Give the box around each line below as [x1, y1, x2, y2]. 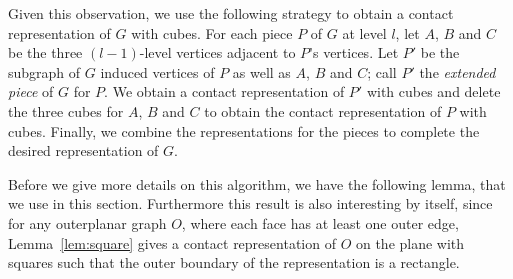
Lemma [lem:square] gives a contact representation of [8, 232, 336, 253]
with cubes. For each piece [131, 22, 293, 43]
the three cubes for [8, 100, 124, 121]
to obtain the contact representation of [204, 100, 442, 121]
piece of [8, 81, 54, 102]
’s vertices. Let [309, 42, 399, 63]
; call [367, 61, 397, 82]
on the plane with [355, 232, 465, 253]
